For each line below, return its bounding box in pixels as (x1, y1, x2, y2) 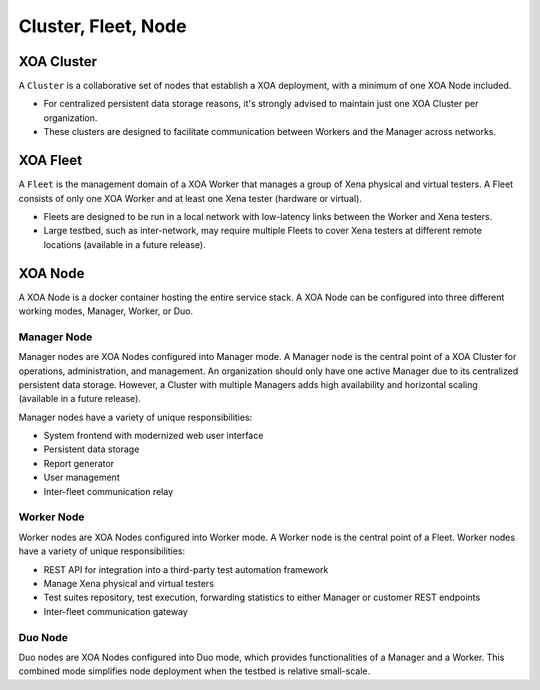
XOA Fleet (18, 152, 83, 169)
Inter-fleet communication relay (43, 485, 174, 497)
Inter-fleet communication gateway (43, 605, 189, 617)
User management (43, 471, 120, 484)
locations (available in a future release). (43, 238, 207, 250)
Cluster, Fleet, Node (18, 15, 187, 37)
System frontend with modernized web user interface (43, 430, 264, 442)
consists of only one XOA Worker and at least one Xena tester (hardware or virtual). (18, 192, 362, 204)
